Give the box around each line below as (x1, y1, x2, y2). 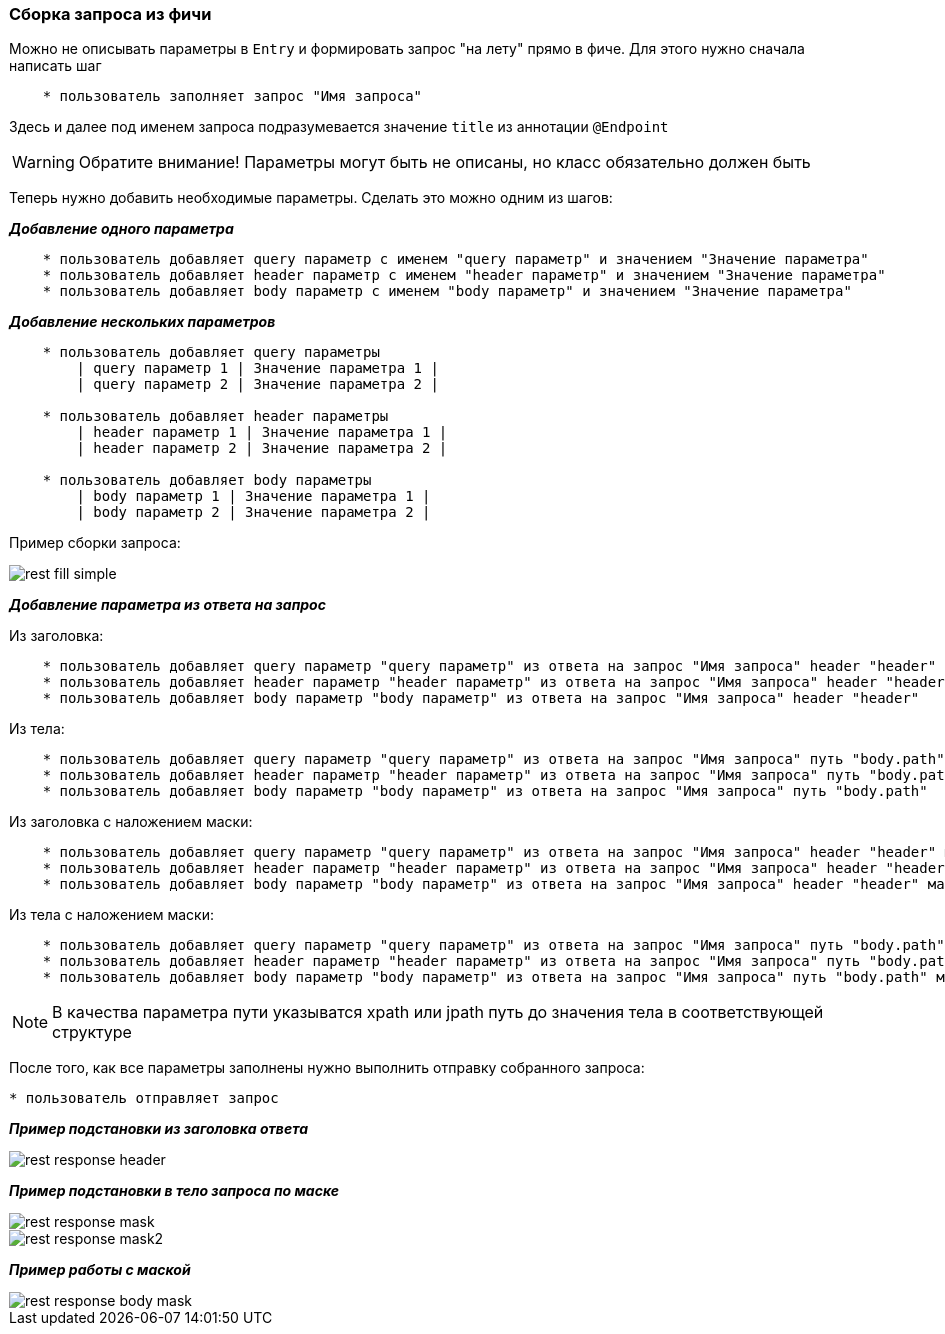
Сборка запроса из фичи (9, 4, 212, 24)
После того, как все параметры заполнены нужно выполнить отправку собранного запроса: (9, 1059, 645, 1077)
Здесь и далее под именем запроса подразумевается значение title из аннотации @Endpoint (9, 118, 669, 136)
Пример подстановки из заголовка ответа (9, 1120, 308, 1138)
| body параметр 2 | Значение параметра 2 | (76, 504, 431, 521)
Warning (12, 152, 75, 173)
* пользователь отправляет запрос (9, 1090, 279, 1107)
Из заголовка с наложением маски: (9, 813, 253, 831)
